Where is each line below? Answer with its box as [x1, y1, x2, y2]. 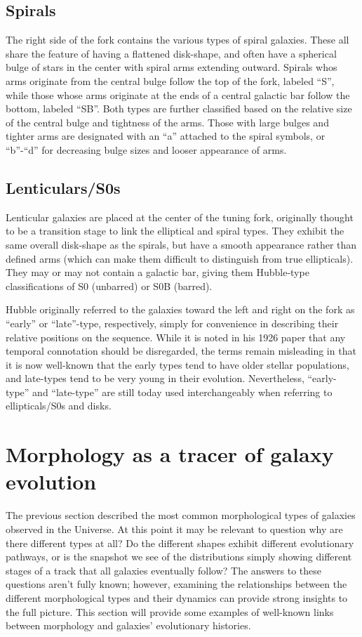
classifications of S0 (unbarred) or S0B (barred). [6, 278, 213, 293]
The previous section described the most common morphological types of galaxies [6, 508, 356, 523]
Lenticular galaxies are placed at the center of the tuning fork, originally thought [6, 209, 354, 224]
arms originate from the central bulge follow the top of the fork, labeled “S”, [6, 73, 335, 88]
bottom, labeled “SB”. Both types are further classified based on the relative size [6, 101, 352, 116]
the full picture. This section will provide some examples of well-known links [6, 604, 334, 619]
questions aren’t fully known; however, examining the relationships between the [6, 577, 347, 591]
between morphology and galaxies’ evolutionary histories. [6, 618, 251, 633]
